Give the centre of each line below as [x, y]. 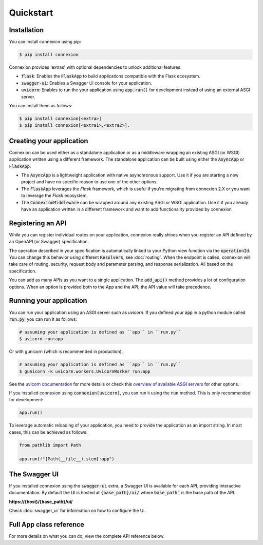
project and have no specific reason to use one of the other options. [89, 182]
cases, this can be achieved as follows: [48, 432]
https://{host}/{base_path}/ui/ [41, 502]
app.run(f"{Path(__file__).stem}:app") [67, 459]
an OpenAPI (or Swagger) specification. [49, 242]
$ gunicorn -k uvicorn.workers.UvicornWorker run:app [85, 371]
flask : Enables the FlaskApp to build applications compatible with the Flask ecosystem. [111, 76]
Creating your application [49, 141]
